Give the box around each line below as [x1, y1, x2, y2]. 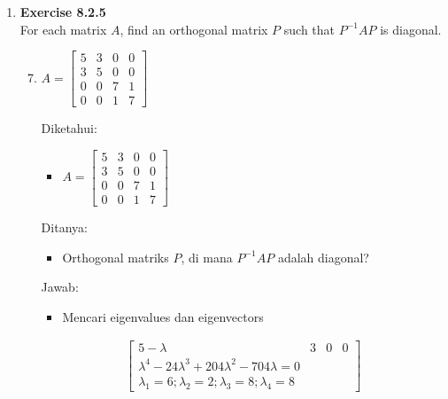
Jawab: [41, 278, 79, 296]
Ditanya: [41, 218, 88, 237]
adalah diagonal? [277, 247, 369, 266]
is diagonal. [380, 20, 442, 38]
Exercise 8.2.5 [19, 3, 106, 20]
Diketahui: [41, 119, 97, 137]
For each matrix [19, 20, 107, 38]
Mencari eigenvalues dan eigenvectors [62, 307, 264, 325]
